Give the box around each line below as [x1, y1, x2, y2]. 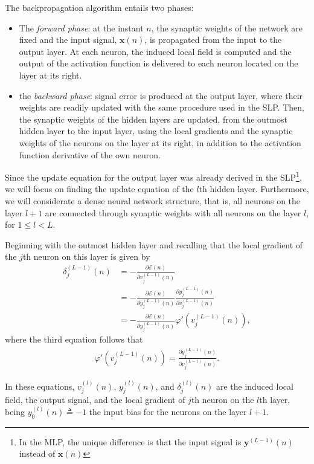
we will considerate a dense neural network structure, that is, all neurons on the [5, 194, 301, 207]
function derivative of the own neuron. [19, 148, 161, 161]
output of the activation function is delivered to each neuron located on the [19, 57, 298, 69]
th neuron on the [191, 393, 254, 406]
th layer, [259, 393, 290, 406]
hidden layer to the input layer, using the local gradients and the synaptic [19, 124, 293, 137]
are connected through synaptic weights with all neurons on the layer [45, 206, 301, 219]
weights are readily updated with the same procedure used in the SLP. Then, [19, 101, 304, 114]
